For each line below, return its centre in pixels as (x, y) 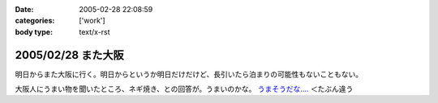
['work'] (92, 21)
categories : (35, 21)
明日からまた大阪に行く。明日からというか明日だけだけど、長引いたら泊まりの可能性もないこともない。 (189, 74)
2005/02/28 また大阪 (70, 55)
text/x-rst (94, 31)
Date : (24, 9)
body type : (34, 31)
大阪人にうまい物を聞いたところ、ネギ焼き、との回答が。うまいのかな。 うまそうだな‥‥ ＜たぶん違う (184, 89)
